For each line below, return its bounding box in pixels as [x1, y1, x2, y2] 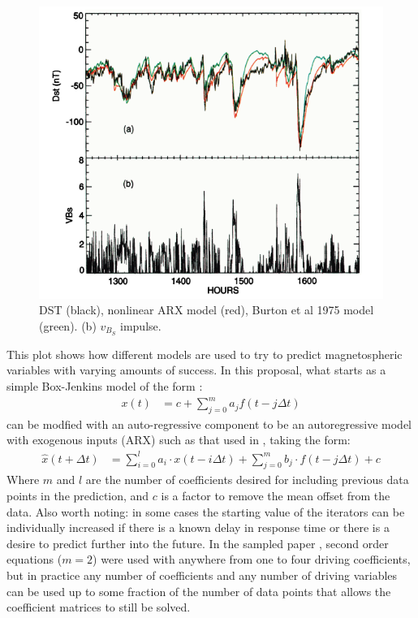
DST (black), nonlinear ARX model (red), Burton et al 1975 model [39, 301, 374, 318]
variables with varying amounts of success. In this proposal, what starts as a [6, 361, 386, 378]
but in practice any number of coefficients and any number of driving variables [6, 566, 398, 583]
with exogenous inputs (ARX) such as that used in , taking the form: [6, 431, 351, 448]
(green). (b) [39, 317, 97, 334]
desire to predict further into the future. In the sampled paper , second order [6, 534, 389, 551]
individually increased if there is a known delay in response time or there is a [6, 519, 390, 536]
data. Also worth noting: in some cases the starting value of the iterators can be [6, 503, 405, 520]
